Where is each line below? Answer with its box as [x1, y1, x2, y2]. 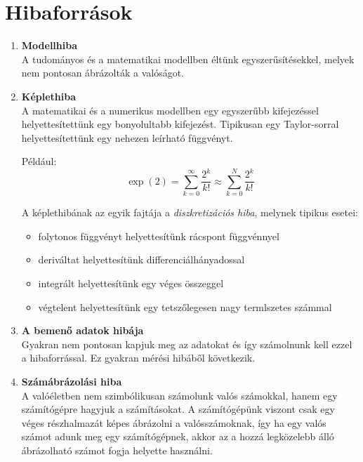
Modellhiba [21, 38, 78, 53]
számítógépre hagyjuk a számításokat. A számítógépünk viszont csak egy [21, 402, 335, 416]
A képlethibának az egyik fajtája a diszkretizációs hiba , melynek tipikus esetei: [21, 205, 358, 220]
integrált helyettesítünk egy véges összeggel [38, 275, 224, 290]
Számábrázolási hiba [21, 374, 122, 388]
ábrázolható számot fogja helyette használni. [21, 442, 213, 457]
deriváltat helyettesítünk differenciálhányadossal [38, 252, 245, 267]
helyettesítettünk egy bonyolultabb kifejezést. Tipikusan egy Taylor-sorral [21, 117, 339, 131]
